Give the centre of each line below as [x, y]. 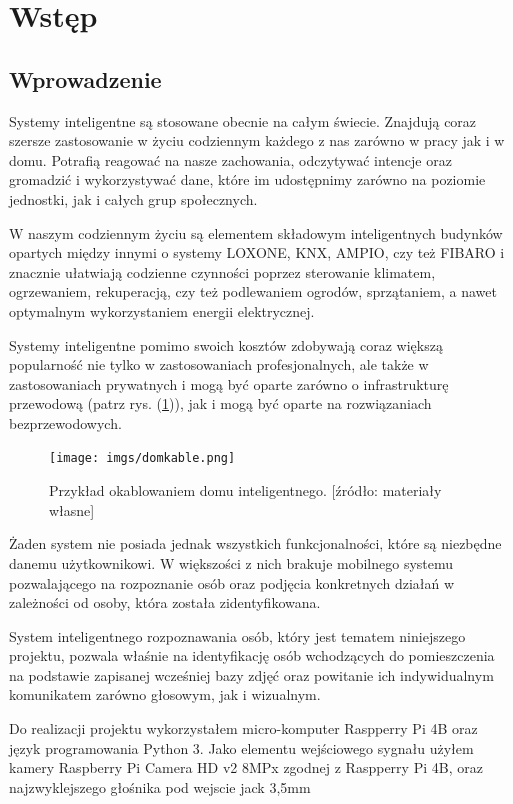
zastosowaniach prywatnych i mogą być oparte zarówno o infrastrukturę [229, 383]
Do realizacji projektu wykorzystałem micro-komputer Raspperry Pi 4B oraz [243, 728]
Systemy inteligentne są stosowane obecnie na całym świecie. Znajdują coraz [243, 120]
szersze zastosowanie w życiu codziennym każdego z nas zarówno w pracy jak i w [257, 140]
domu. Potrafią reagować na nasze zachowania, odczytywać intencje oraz [230, 159]
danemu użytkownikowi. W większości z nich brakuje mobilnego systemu [231, 562]
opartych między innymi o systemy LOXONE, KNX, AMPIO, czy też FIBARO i [257, 252]
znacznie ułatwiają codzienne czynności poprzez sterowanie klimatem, [222, 271]
